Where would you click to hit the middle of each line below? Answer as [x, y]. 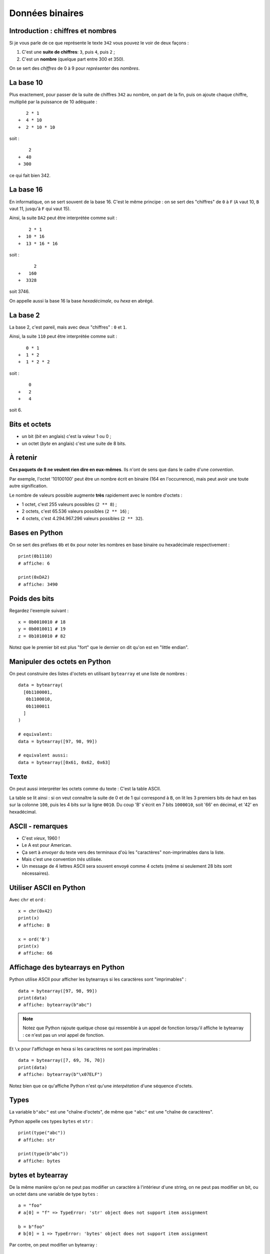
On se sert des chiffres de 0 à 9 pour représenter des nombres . [74, 68]
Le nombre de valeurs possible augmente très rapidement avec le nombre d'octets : [96, 495]
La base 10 [26, 83]
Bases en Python [36, 532]
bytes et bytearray [39, 1175]
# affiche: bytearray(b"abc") [55, 1005]
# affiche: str [37, 1140]
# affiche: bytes [39, 1161]
